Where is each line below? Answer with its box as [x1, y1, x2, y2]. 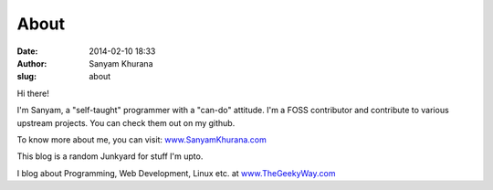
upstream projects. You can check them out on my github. [16, 117, 236, 128]
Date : [16, 46, 38, 57]
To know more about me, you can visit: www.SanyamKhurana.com [16, 133, 267, 145]
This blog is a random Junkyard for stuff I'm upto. [16, 151, 204, 162]
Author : [16, 58, 47, 69]
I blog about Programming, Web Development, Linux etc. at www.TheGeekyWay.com [16, 167, 336, 178]
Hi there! [16, 88, 49, 99]
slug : [16, 71, 37, 82]
